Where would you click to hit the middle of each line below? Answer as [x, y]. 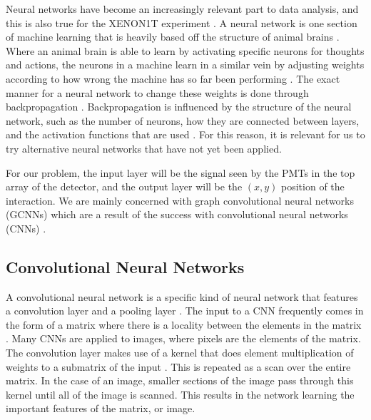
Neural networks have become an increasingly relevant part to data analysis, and [182, 9]
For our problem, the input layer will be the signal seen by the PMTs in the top [181, 172]
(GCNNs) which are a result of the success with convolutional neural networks [177, 214]
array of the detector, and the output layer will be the [124, 186]
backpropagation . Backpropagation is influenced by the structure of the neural [179, 107]
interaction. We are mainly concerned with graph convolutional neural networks [180, 200]
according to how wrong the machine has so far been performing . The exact [173, 78]
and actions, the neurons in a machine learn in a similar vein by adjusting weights [185, 65]
